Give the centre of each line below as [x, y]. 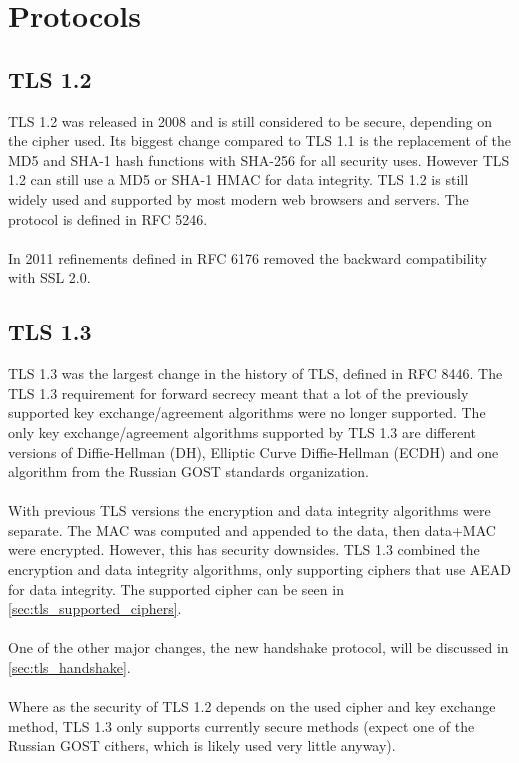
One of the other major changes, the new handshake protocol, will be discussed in [258, 647]
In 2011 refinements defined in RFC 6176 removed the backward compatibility [247, 257]
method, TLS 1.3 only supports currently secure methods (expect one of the [241, 725]
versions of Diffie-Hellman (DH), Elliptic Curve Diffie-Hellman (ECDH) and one [253, 451]
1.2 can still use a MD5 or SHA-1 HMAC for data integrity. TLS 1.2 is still [238, 179]
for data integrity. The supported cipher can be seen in [176, 588]
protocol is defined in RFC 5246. [108, 218]
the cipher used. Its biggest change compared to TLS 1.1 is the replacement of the [260, 140]
